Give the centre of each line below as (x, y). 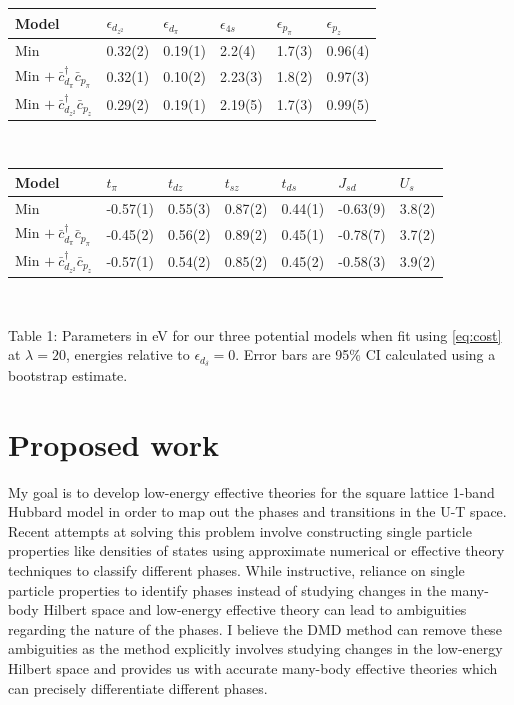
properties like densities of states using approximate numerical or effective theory (256, 550)
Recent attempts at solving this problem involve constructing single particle (240, 530)
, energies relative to (127, 354)
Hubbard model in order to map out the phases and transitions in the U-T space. (257, 511)
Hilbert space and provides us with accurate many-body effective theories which (253, 668)
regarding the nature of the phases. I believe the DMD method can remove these (255, 628)
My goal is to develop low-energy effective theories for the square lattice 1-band (251, 491)
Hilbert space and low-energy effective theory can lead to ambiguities (255, 609)
